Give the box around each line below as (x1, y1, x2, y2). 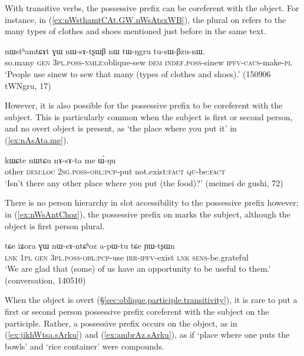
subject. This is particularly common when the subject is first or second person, (5, 110, 293, 123)
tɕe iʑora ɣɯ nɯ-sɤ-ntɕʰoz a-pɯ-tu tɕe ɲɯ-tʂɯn (5, 239, 175, 252)
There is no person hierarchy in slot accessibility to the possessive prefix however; (5, 196, 299, 209)
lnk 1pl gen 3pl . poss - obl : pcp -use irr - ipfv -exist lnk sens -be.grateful (5, 250, 249, 263)
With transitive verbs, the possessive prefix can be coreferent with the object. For (5, 2, 299, 14)
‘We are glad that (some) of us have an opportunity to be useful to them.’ (5, 262, 271, 275)
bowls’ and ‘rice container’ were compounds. (5, 339, 164, 352)
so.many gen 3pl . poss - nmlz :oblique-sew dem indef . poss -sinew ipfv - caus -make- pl (5, 56, 292, 68)
